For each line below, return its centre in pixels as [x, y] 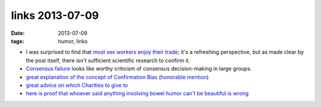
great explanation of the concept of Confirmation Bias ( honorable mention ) [117, 77]
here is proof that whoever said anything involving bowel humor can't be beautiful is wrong [137, 93]
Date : [18, 33]
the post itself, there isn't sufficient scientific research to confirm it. [108, 60]
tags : [18, 41]
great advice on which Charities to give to [77, 85]
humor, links [73, 41]
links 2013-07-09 [55, 15]
